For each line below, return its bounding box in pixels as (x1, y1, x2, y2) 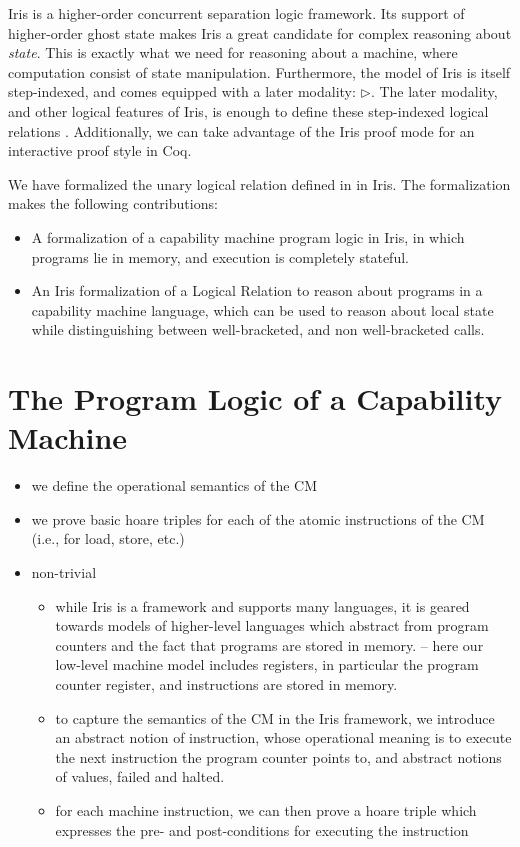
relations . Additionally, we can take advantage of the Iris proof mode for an (8, 120, 475, 141)
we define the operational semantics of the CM (31, 475, 318, 496)
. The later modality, (370, 81, 498, 102)
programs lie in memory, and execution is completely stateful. (31, 246, 409, 267)
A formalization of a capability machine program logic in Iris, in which (31, 226, 465, 247)
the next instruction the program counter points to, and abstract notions (55, 746, 502, 767)
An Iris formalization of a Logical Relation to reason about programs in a (31, 280, 483, 301)
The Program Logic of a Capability (8, 378, 503, 419)
